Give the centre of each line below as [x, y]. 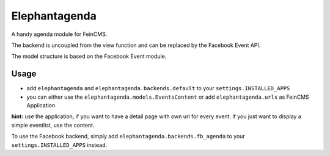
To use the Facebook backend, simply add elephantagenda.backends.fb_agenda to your [128, 136]
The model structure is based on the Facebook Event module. [89, 56]
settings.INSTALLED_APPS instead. [59, 145]
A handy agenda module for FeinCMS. [59, 34]
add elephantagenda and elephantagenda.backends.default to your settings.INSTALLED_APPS [158, 88]
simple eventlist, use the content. [53, 125]
